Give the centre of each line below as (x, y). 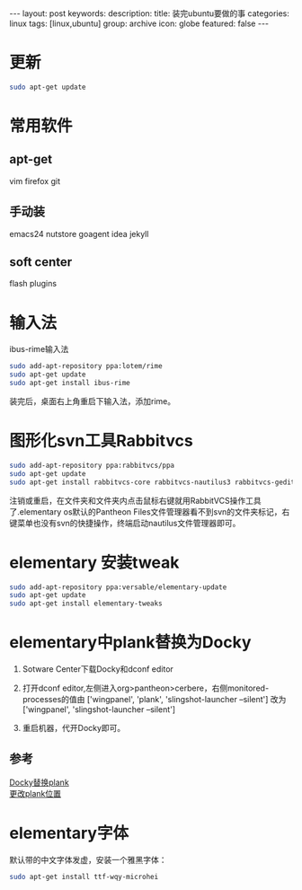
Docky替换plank (39, 782)
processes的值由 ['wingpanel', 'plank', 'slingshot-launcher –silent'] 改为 (154, 700)
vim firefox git (35, 181)
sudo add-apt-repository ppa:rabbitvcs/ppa (92, 465)
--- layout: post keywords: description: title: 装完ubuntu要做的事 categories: (150, 13)
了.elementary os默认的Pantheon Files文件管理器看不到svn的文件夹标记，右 (150, 511)
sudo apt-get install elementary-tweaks (86, 604)
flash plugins (33, 284)
